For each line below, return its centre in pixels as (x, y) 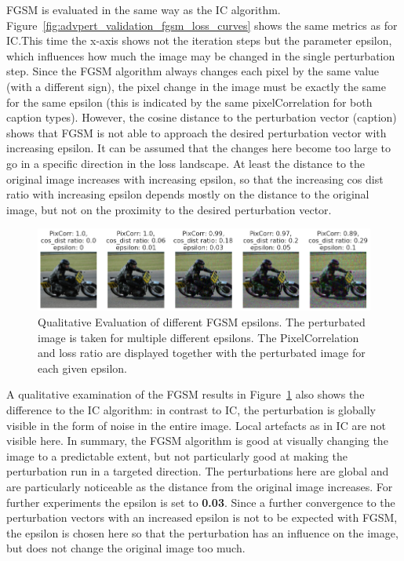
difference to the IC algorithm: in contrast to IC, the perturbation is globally (191, 410)
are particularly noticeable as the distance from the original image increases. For (200, 486)
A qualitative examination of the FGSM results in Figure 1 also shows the (186, 394)
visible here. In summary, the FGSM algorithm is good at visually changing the (197, 441)
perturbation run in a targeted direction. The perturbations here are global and (198, 471)
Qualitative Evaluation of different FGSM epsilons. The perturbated (202, 322)
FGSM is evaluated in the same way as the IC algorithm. (144, 9)
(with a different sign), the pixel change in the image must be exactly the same (196, 86)
